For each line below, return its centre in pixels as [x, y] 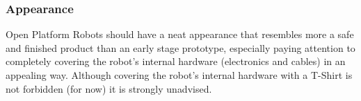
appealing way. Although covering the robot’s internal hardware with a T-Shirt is [179, 75]
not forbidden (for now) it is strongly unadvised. [109, 88]
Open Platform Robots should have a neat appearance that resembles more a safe [180, 34]
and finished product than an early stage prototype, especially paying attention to [180, 47]
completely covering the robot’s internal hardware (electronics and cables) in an [176, 61]
